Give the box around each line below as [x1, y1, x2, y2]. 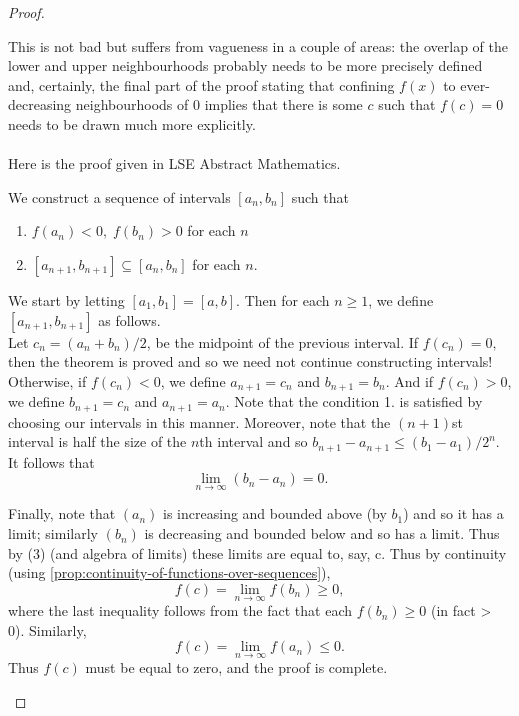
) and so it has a [403, 503, 504, 524]
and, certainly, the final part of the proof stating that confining [8, 74, 395, 95]
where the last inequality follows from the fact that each [8, 600, 352, 621]
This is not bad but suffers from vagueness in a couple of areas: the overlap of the [8, 35, 508, 56]
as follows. [98, 309, 161, 330]
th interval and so [199, 431, 308, 452]
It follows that [8, 451, 95, 472]
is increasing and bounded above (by [163, 503, 387, 524]
